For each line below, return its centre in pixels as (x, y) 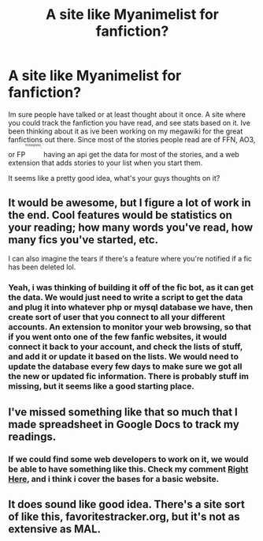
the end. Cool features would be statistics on (120, 215)
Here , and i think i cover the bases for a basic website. (113, 479)
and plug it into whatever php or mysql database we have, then (131, 307)
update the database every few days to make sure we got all (125, 366)
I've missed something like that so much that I (123, 412)
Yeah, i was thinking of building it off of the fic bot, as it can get (131, 287)
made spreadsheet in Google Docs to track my (124, 424)
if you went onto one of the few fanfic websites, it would (117, 337)
